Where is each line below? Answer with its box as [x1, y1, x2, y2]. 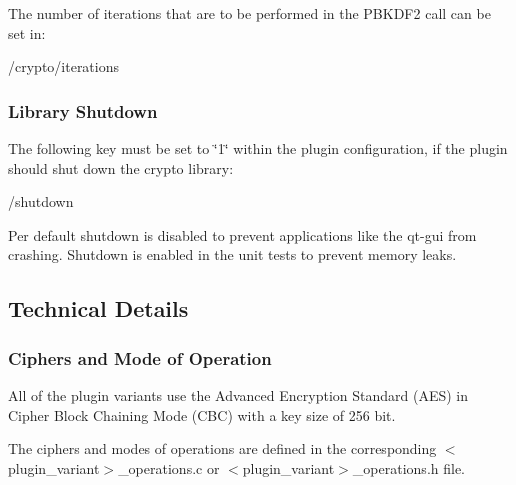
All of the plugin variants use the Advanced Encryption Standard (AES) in [8, 384, 469, 405]
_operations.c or [118, 457, 220, 478]
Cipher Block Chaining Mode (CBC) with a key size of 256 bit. [8, 404, 396, 425]
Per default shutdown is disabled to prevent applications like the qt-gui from [8, 224, 477, 245]
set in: [8, 22, 46, 43]
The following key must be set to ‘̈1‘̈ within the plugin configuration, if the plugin [8, 138, 508, 158]
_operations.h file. [352, 457, 466, 478]
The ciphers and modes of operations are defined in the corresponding [8, 438, 437, 459]
